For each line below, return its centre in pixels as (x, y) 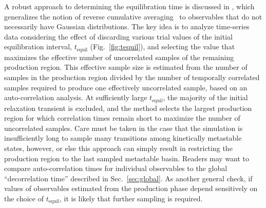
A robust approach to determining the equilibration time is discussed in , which (129, 6)
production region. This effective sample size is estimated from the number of (126, 67)
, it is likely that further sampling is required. (131, 198)
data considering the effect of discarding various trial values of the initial (118, 36)
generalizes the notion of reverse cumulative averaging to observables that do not (133, 16)
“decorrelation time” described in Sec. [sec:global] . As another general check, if (128, 178)
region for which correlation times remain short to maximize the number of (122, 118)
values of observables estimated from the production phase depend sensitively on (131, 188)
